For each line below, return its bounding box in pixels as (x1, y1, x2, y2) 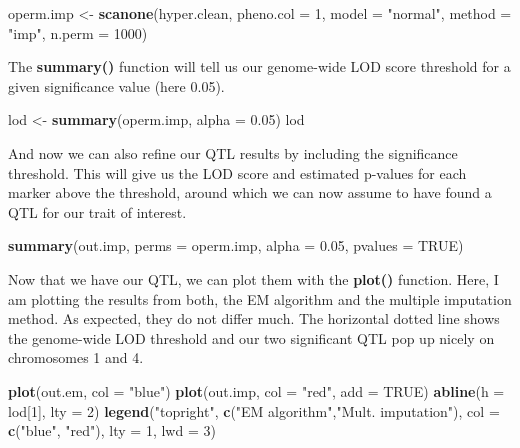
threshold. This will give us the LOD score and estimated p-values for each (8, 162, 467, 183)
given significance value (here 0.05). (8, 75, 225, 96)
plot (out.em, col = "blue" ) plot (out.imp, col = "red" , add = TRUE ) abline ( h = (8, 380, 505, 401)
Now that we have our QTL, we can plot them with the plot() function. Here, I (8, 268, 499, 289)
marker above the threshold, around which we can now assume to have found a (8, 182, 492, 203)
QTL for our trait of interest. (8, 201, 187, 222)
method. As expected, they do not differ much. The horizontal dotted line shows (8, 308, 500, 329)
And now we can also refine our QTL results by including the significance (8, 142, 458, 163)
